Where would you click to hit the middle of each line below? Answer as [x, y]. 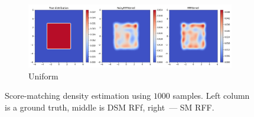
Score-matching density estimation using [78, 96]
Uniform [43, 76]
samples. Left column [211, 96]
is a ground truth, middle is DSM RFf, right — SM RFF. [110, 107]
